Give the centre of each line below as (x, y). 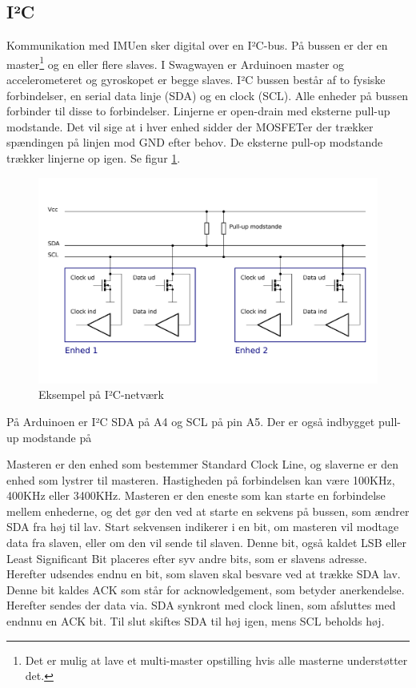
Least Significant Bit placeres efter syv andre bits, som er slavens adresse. (187, 558)
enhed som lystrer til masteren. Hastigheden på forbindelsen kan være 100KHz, (201, 479)
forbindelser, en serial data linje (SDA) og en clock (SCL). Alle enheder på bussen (208, 95)
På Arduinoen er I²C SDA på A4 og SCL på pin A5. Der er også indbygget (191, 421)
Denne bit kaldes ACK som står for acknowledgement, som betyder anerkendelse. (206, 589)
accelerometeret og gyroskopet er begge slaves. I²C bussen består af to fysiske (196, 80)
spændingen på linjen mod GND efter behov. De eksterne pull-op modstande (195, 142)
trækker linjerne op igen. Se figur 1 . (94, 158)
